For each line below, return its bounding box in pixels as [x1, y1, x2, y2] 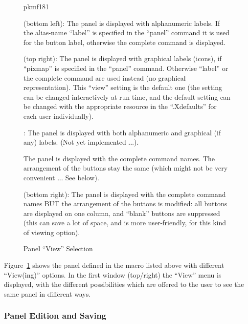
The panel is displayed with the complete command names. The [23, 153, 215, 163]
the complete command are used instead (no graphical [23, 72, 186, 83]
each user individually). [23, 110, 93, 121]
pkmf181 [23, 1, 49, 11]
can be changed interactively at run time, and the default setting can [23, 91, 230, 102]
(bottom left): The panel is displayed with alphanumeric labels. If [23, 18, 220, 28]
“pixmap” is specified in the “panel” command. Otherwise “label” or [23, 63, 228, 73]
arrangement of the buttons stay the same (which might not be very [23, 163, 228, 173]
